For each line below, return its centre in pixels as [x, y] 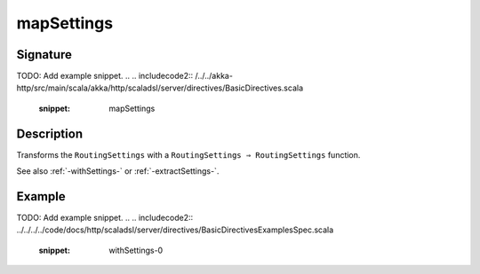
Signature [44, 55]
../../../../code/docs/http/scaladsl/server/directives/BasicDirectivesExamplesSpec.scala [175, 230]
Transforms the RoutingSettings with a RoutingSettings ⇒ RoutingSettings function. [188, 154]
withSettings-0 [136, 250]
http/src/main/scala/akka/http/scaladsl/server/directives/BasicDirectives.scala [160, 88]
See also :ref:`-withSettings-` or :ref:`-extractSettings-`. [118, 171]
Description [50, 133]
